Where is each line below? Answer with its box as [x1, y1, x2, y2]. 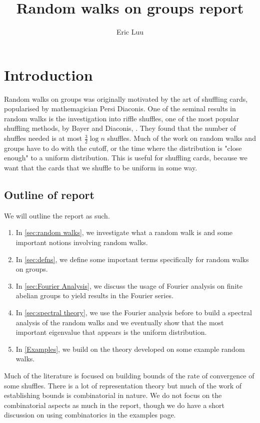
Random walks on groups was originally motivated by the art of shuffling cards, [4, 93, 248, 104]
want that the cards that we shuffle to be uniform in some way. [4, 162, 197, 173]
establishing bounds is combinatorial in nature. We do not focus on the [4, 390, 222, 400]
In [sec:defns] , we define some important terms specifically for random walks [15, 254, 249, 264]
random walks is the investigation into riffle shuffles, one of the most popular [4, 113, 239, 123]
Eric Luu [116, 27, 144, 37]
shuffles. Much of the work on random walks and [107, 133, 256, 143]
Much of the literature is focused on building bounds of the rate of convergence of [4, 370, 254, 380]
